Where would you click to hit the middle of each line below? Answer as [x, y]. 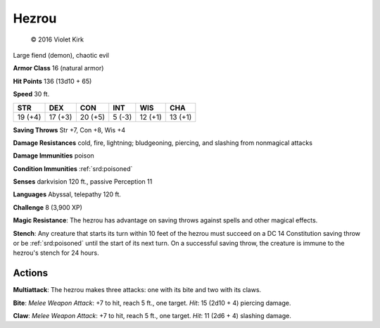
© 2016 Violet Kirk [57, 39]
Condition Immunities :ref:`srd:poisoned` [73, 168]
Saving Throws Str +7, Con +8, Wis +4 [69, 130]
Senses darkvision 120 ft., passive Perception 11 [83, 182]
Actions [31, 273]
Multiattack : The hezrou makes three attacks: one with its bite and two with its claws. [137, 290]
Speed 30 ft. [31, 94]
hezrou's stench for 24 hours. [56, 253]
